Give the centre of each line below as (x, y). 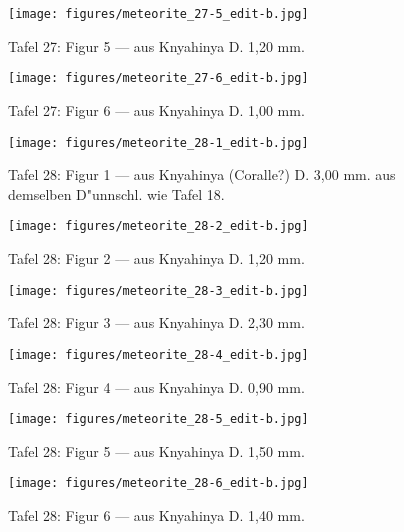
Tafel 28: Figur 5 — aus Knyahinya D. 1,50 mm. (156, 450)
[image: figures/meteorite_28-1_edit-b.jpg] (158, 142)
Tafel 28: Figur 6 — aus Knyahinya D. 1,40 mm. (156, 515)
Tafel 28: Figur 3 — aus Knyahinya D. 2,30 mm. (156, 322)
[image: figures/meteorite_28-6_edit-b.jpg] (158, 483)
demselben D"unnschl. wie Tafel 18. (116, 193)
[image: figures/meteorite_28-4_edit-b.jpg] (158, 354)
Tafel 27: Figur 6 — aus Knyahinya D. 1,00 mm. (156, 109)
